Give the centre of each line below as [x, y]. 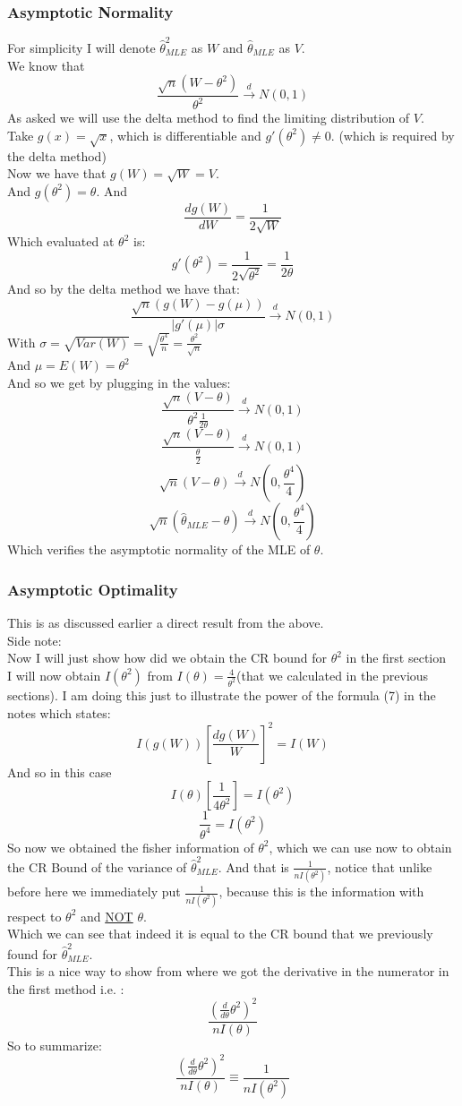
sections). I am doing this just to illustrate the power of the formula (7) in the [222, 694]
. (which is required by [393, 135]
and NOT [107, 916]
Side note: [34, 640]
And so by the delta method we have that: [124, 289]
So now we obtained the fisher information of [131, 847]
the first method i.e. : [66, 988]
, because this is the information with [321, 892]
